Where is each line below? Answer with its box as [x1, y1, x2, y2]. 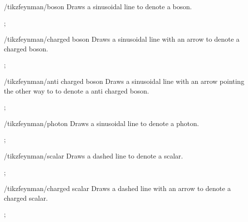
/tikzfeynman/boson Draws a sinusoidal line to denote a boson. [4, 1, 192, 11]
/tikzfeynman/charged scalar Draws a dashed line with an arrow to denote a [4, 183, 231, 193]
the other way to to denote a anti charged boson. [4, 85, 149, 95]
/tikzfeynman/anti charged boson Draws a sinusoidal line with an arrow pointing [4, 76, 245, 86]
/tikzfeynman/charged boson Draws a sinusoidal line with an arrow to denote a [4, 34, 240, 44]
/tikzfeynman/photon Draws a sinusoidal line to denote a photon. [4, 118, 199, 128]
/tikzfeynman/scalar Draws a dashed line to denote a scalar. [4, 150, 183, 160]
